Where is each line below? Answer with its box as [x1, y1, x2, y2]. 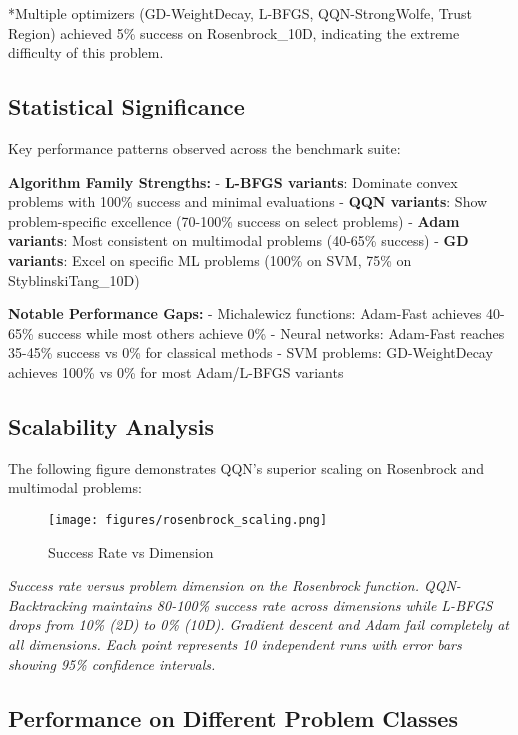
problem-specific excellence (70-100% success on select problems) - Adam [8, 210, 460, 231]
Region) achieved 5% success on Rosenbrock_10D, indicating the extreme [8, 22, 460, 43]
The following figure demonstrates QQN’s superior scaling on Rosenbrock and [8, 457, 485, 478]
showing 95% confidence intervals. [8, 653, 216, 674]
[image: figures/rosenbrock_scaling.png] [48, 512, 328, 527]
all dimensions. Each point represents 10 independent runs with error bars [8, 633, 462, 654]
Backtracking [8, 594, 87, 615]
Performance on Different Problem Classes [8, 702, 458, 733]
